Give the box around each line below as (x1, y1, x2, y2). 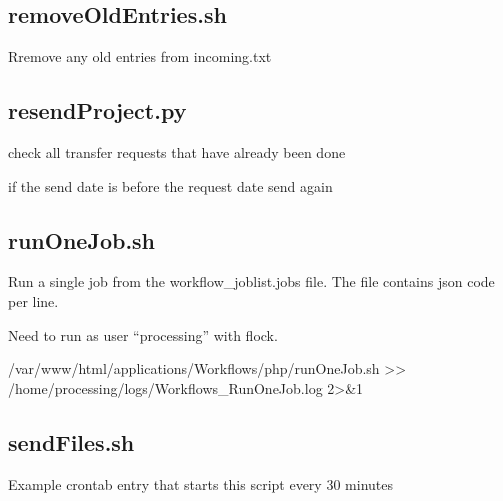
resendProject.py (8, 95, 187, 126)
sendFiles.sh (8, 426, 135, 457)
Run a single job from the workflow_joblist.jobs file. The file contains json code (8, 271, 495, 292)
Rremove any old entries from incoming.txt (8, 46, 272, 67)
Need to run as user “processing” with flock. (8, 324, 278, 345)
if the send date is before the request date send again (8, 175, 333, 196)
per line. (8, 290, 59, 311)
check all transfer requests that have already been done (8, 142, 346, 162)
